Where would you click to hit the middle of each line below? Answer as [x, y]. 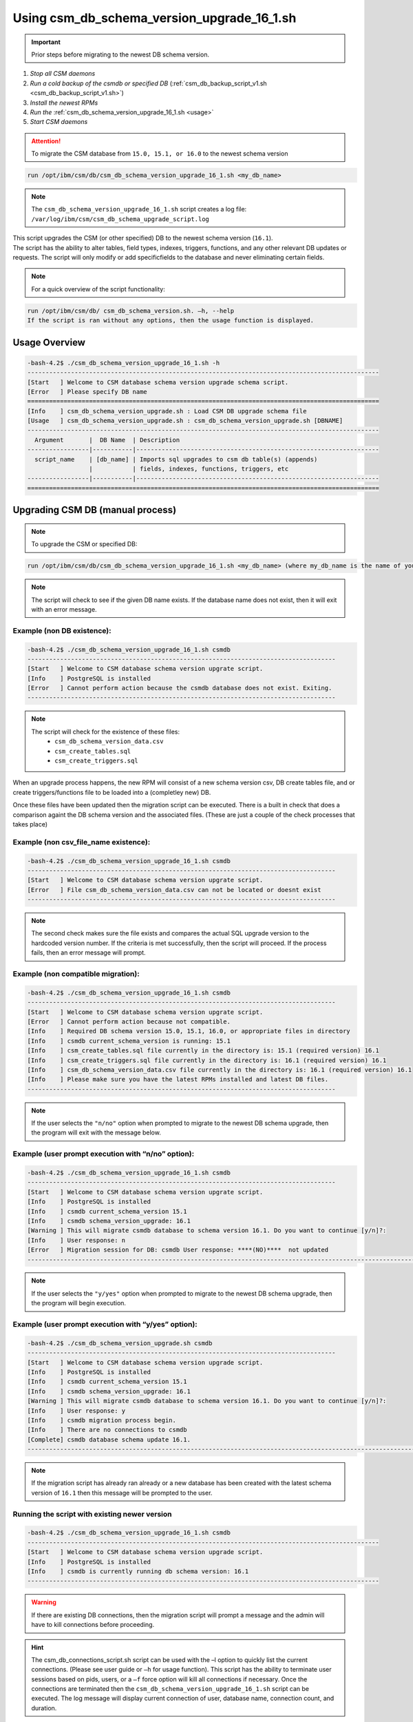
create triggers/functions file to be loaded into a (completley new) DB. [112, 792]
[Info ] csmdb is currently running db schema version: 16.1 [138, 1571]
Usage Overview [49, 342]
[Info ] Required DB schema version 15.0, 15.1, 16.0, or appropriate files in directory [189, 1031]
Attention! [46, 141]
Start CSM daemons [59, 122]
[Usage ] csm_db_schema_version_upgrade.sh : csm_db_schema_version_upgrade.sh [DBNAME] [185, 421]
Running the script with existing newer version [92, 1514]
